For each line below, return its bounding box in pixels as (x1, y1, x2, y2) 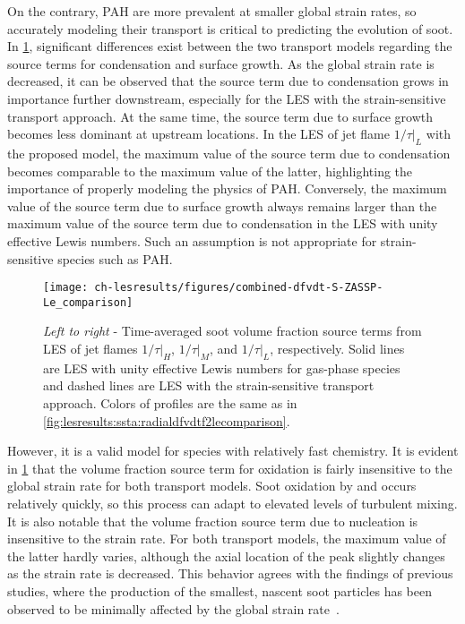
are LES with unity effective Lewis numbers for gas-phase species (43, 358, 400, 377)
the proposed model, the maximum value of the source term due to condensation (7, 143, 451, 162)
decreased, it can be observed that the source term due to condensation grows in (7, 72, 449, 90)
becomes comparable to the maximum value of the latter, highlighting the (7, 161, 413, 180)
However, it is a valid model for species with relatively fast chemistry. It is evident (7, 441, 459, 460)
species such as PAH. (57, 249, 173, 268)
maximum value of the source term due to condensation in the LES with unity (7, 214, 438, 233)
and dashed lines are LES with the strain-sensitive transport (43, 376, 375, 395)
